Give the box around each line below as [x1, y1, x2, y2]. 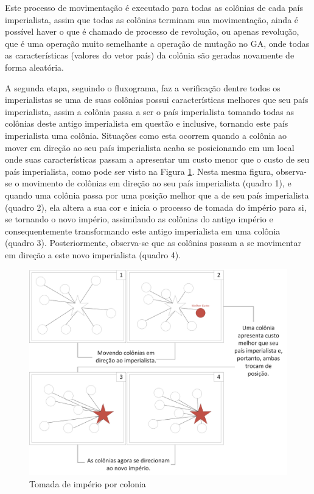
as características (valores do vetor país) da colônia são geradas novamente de [5, 49, 295, 62]
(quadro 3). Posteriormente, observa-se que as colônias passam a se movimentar [5, 236, 302, 249]
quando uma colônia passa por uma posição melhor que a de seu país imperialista [5, 188, 309, 201]
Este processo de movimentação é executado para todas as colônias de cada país [5, 1, 303, 13]
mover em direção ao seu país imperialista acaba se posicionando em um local [5, 141, 295, 153]
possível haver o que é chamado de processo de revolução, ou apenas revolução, [5, 25, 299, 38]
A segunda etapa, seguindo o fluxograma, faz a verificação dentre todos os [5, 81, 281, 94]
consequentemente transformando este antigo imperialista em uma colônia [5, 224, 281, 237]
